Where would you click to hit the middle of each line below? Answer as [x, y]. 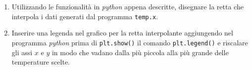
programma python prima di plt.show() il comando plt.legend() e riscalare [130, 42]
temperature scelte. [41, 62]
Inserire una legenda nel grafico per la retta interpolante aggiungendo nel [122, 33]
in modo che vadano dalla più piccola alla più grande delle [140, 52]
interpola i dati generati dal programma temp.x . [85, 16]
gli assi [22, 52]
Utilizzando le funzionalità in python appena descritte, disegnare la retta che [127, 6]
